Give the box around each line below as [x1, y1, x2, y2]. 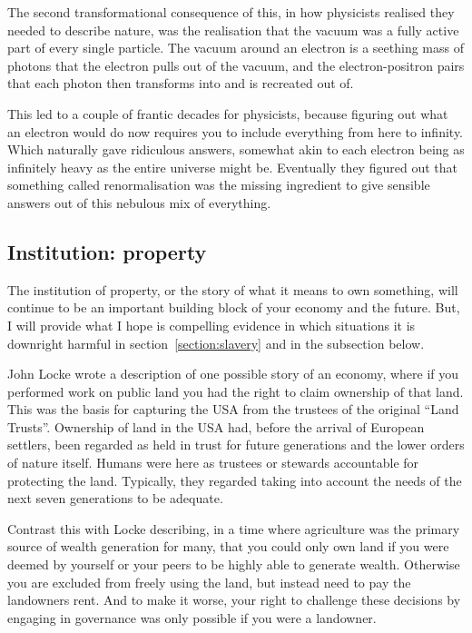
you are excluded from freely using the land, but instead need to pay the [7, 572, 411, 591]
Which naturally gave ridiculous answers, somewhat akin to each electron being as [7, 140, 465, 159]
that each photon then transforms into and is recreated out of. [7, 74, 354, 93]
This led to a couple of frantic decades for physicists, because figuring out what [7, 104, 448, 123]
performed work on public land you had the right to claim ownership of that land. [7, 381, 464, 401]
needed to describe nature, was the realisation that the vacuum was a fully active [7, 20, 459, 39]
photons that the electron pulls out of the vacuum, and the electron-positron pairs [7, 55, 465, 74]
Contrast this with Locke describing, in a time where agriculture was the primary [7, 519, 460, 538]
